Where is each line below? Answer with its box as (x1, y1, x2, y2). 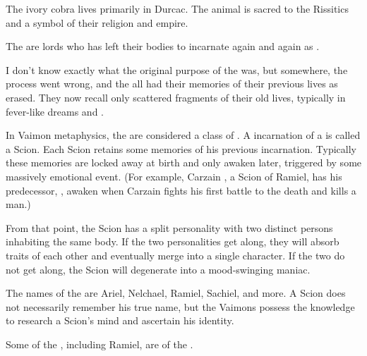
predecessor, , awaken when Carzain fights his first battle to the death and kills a (6, 183, 356, 197)
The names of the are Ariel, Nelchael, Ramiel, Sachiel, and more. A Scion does (6, 286, 346, 300)
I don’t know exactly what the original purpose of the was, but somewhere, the (6, 62, 348, 77)
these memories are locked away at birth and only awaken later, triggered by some (6, 155, 362, 170)
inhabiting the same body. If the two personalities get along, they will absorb (6, 234, 339, 249)
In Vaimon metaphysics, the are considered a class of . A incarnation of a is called (6, 128, 361, 142)
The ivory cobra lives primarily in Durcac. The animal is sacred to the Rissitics (6, 1, 349, 16)
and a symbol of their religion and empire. (6, 15, 188, 30)
